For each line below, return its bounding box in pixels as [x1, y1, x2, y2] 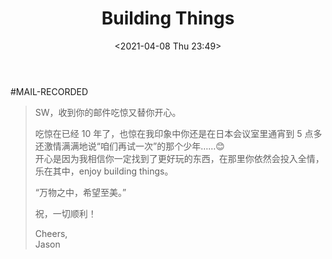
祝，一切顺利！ [34, 207, 97, 219]
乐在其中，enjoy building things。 [34, 165, 174, 177]
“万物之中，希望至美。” [34, 186, 127, 198]
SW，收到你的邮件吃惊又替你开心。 [34, 106, 182, 118]
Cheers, [34, 227, 68, 239]
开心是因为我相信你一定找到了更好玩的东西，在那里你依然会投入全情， [34, 152, 325, 164]
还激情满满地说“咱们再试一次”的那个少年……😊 [34, 140, 225, 152]
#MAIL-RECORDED [10, 85, 89, 97]
